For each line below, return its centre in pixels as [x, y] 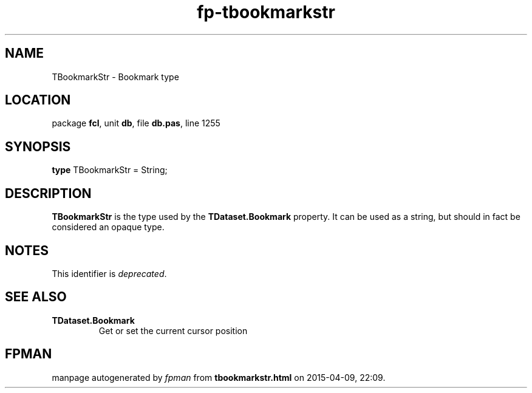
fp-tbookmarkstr [266, 12]
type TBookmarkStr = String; [110, 170]
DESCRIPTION [48, 193]
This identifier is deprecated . [109, 273]
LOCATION [38, 100]
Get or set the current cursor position [173, 330]
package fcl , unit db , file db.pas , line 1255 [136, 123]
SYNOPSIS [38, 146]
